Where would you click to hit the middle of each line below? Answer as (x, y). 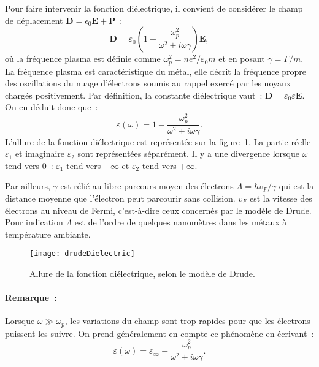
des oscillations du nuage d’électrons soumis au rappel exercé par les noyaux (148, 83)
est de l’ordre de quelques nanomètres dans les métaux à (181, 222)
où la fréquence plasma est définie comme (83, 59)
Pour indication (34, 222)
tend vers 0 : (29, 165)
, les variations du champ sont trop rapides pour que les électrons (187, 321)
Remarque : (31, 297)
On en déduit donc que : (52, 107)
